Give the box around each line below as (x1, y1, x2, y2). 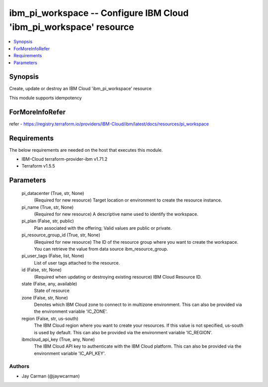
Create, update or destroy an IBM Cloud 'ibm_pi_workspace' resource (9, 86, 152, 92)
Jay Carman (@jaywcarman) (21, 373, 80, 379)
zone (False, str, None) (21, 294, 68, 300)
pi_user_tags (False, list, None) (21, 253, 84, 259)
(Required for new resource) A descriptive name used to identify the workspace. (34, 211, 199, 217)
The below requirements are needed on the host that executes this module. (9, 147, 163, 153)
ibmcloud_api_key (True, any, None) (21, 336, 95, 343)
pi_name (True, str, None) (21, 204, 74, 210)
